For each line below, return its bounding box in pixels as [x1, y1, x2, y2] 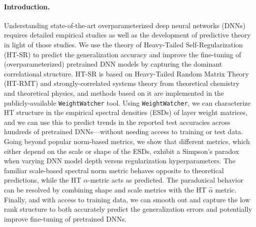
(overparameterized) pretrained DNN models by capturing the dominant [4, 59, 223, 69]
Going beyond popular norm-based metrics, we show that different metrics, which [4, 136, 250, 146]
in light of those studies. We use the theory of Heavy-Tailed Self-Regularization [4, 39, 243, 49]
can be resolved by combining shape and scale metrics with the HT [4, 184, 207, 194]
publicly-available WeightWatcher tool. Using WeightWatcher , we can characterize [4, 97, 251, 108]
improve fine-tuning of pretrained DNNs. [4, 213, 127, 224]
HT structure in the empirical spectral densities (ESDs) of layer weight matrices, [4, 107, 248, 117]
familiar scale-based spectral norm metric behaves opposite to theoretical [4, 165, 224, 175]
